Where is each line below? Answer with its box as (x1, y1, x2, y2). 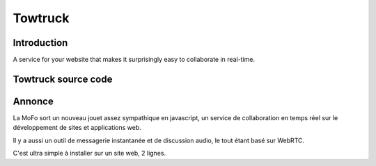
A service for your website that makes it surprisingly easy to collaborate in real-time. (13, 56, 256, 64)
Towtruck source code (13, 73, 113, 85)
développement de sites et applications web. (13, 124, 142, 132)
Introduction (13, 37, 68, 49)
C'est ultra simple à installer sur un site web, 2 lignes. (13, 149, 166, 158)
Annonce (13, 95, 54, 107)
